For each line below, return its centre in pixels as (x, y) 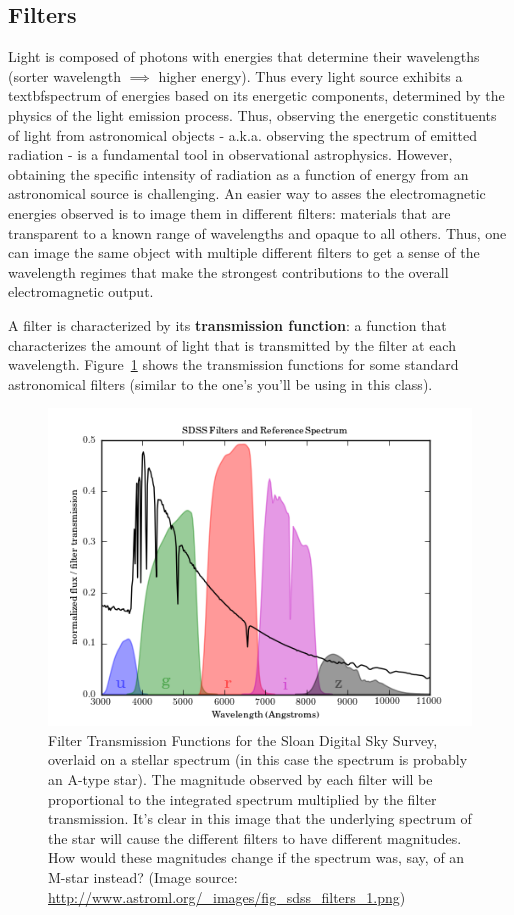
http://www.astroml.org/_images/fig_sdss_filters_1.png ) (227, 896)
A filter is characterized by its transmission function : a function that (227, 324)
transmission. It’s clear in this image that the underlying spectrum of (260, 818)
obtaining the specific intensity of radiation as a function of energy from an (238, 173)
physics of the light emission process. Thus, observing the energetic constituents (252, 114)
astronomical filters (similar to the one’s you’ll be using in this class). (220, 383)
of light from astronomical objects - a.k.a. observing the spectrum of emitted (243, 134)
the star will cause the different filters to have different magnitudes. (255, 837)
